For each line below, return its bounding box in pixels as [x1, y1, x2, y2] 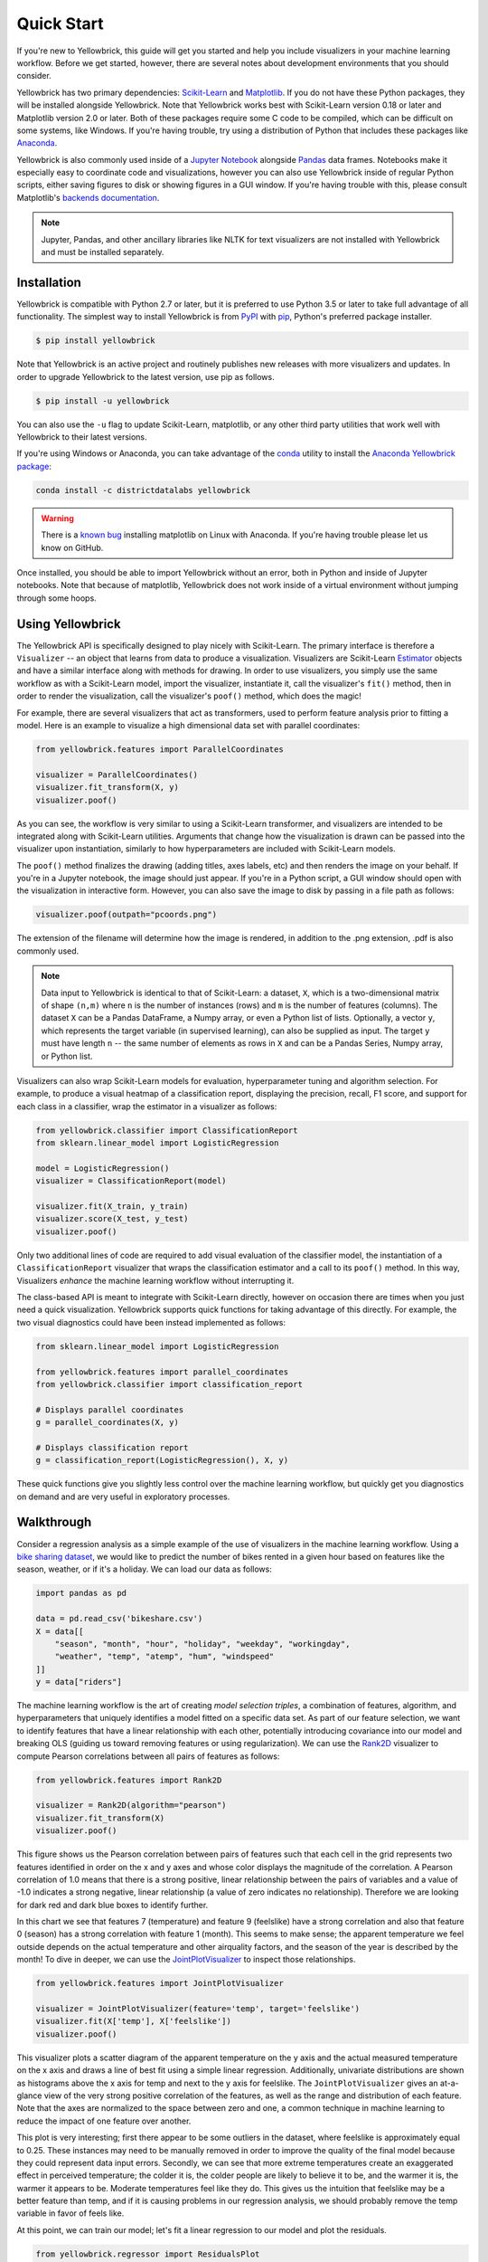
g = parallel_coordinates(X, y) [35, 1417, 180, 1428]
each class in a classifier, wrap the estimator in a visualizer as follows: [16, 1100, 277, 1112]
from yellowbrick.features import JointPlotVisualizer [35, 1978, 284, 1989]
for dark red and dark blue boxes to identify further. [16, 1899, 209, 1910]
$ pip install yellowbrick [35, 336, 155, 346]
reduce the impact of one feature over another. [16, 2115, 192, 2126]
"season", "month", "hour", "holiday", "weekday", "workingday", [54, 1639, 351, 1649]
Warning [41, 512, 74, 524]
